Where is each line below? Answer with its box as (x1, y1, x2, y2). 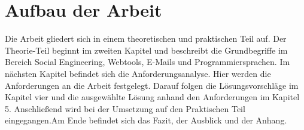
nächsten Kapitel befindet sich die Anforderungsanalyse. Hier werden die (5, 67, 271, 79)
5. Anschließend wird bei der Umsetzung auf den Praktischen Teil (5, 102, 245, 114)
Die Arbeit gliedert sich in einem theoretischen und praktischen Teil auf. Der (5, 32, 287, 45)
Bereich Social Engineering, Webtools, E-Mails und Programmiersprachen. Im (5, 55, 290, 68)
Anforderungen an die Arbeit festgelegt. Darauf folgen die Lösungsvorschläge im (5, 79, 299, 91)
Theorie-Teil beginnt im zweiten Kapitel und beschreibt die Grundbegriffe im (5, 44, 288, 56)
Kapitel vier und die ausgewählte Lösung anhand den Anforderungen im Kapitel (5, 91, 300, 103)
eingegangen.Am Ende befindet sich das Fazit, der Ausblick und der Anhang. (5, 114, 287, 126)
